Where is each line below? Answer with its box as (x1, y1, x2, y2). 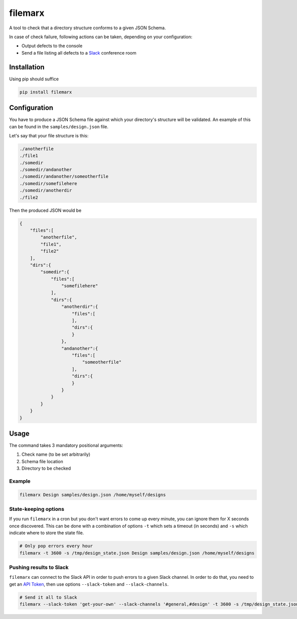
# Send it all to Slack (19, 594, 78, 600)
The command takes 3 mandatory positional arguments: (9, 442, 123, 448)
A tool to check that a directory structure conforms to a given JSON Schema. (9, 25, 166, 31)
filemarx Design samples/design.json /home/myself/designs (19, 492, 166, 497)
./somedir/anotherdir (19, 187, 72, 193)
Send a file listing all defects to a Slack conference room (21, 50, 137, 56)
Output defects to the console (21, 43, 83, 49)
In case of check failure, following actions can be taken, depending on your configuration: (9, 34, 193, 40)
